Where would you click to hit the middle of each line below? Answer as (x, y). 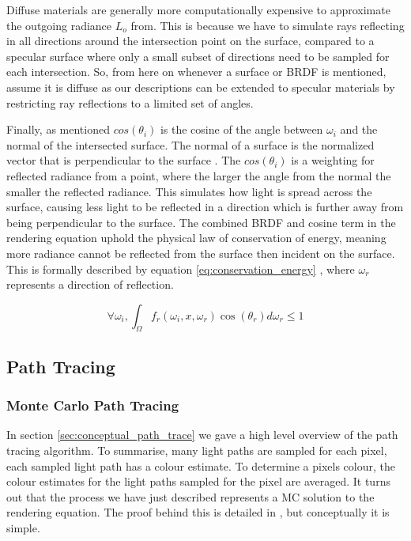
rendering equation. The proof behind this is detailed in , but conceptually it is (198, 512)
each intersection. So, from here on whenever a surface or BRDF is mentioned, (196, 72)
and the (359, 129)
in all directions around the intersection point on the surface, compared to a (190, 41)
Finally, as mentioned (58, 129)
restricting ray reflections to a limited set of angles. (130, 102)
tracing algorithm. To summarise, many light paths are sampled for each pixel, (197, 450)
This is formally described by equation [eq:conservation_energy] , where (181, 269)
